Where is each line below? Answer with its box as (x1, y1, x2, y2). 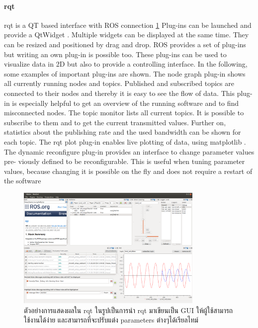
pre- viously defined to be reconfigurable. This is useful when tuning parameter (4, 156, 245, 166)
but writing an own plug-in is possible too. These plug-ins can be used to (4, 49, 227, 59)
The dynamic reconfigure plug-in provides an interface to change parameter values (4, 146, 255, 157)
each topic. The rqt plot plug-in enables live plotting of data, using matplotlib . (4, 136, 246, 147)
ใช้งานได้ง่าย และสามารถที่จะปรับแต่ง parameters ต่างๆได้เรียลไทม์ (24, 315, 198, 325)
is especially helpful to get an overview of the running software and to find (12, 97, 239, 108)
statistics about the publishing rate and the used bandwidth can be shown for (4, 127, 241, 137)
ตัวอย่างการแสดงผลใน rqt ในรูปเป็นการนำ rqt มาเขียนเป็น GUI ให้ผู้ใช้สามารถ (24, 305, 233, 315)
